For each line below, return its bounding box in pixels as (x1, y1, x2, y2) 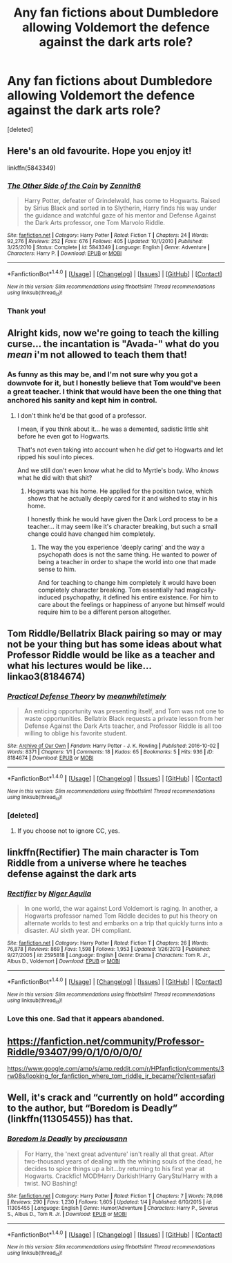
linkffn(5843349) (7, 164, 57, 172)
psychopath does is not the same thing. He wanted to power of (37, 550, 217, 559)
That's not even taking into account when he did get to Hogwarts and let (17, 445, 224, 454)
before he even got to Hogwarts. (17, 432, 110, 440)
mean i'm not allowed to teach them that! (7, 349, 188, 360)
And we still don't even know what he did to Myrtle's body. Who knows (17, 466, 220, 474)
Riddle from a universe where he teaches (7, 858, 187, 869)
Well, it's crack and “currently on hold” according (7, 1092, 225, 1103)
